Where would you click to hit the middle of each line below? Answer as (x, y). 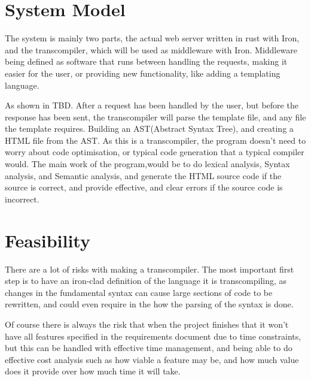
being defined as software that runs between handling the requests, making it (146, 61)
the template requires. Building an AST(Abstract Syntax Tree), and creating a (149, 128)
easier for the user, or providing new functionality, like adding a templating (143, 73)
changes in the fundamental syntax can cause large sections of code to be (139, 292)
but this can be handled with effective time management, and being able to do (149, 348)
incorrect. (22, 199)
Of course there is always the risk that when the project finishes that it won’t (147, 324)
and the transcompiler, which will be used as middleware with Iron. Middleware (151, 49)
